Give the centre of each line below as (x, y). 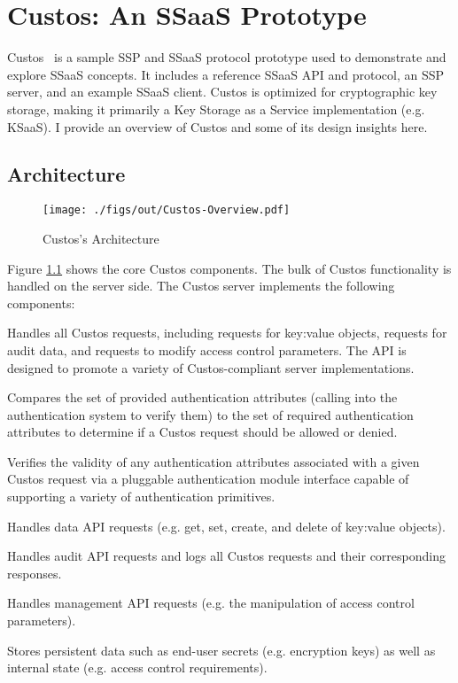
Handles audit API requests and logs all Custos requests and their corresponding (226, 556)
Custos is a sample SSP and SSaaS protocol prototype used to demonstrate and (227, 57)
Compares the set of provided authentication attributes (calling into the (202, 397)
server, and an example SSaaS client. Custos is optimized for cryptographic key (222, 92)
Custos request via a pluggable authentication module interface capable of (208, 479)
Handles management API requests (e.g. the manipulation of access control (211, 603)
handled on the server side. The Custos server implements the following (201, 286)
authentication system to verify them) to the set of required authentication (210, 414)
